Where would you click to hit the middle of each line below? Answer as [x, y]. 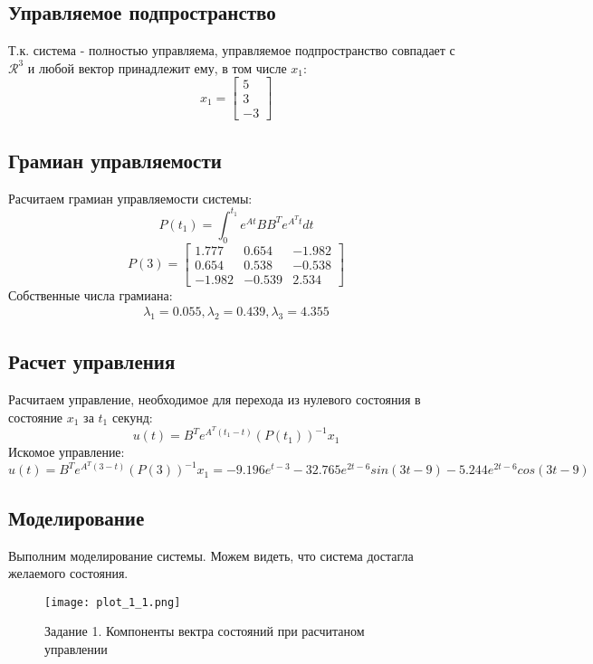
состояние [36, 417]
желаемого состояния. [68, 573]
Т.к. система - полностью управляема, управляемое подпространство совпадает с [232, 50]
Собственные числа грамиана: [91, 294]
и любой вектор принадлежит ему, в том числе [157, 67]
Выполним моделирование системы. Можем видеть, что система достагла [211, 555]
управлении [76, 649]
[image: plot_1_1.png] [113, 602]
